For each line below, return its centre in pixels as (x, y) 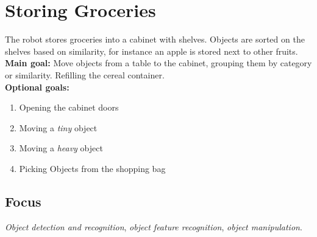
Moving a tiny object (58, 127)
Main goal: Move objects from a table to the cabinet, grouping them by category (158, 63)
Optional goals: (37, 87)
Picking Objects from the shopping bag (92, 168)
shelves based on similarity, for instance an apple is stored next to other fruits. (151, 51)
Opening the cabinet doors (69, 107)
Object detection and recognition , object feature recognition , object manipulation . (154, 226)
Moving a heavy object (61, 148)
